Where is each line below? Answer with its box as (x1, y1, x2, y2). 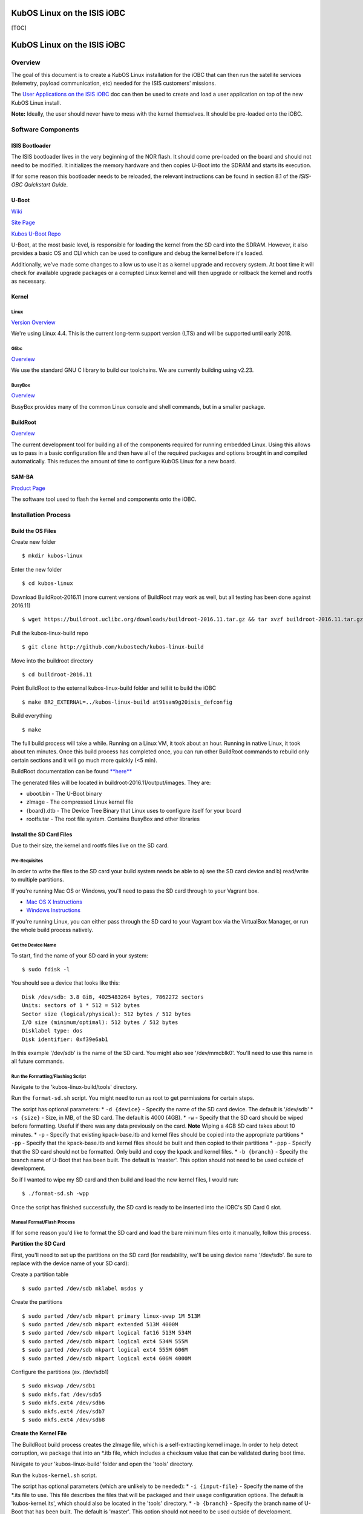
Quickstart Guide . (24, 181, 68, 188)
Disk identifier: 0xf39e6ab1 (22, 1036, 108, 1043)
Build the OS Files (11, 527, 57, 534)
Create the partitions (11, 1298, 63, 1306)
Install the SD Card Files (11, 831, 73, 838)
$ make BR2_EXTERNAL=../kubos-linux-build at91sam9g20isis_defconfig (22, 698, 233, 706)
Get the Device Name (11, 942, 57, 948)
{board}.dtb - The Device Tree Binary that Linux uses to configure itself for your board (26, 807, 241, 814)
